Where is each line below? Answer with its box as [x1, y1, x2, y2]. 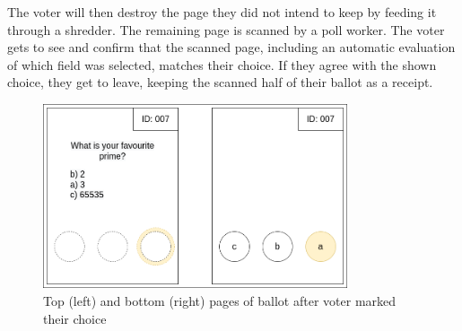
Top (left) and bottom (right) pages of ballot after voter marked [43, 291, 397, 309]
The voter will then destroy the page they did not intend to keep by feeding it [7, 3, 437, 21]
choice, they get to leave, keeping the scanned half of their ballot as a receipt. [7, 73, 433, 91]
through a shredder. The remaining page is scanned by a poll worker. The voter [7, 20, 445, 39]
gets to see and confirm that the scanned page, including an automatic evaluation [7, 38, 456, 57]
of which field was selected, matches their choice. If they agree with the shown [7, 55, 437, 74]
